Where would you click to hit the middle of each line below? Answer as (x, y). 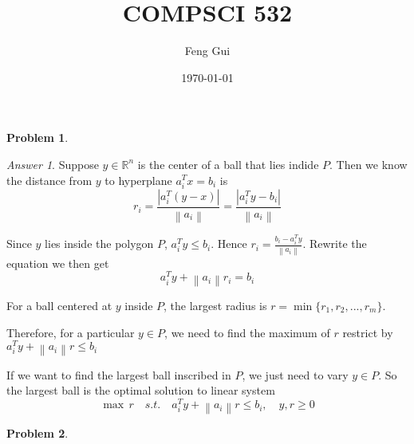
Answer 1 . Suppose (53, 164)
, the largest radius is (215, 306)
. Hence (229, 244)
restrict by (368, 332)
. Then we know (369, 164)
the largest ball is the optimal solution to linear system (141, 390)
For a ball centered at (59, 306)
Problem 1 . (37, 138)
